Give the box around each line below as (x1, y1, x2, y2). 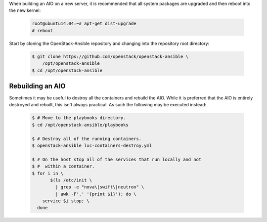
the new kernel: (9, 7, 41, 13)
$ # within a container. (32, 164, 95, 169)
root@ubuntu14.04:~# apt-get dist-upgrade (32, 21, 136, 27)
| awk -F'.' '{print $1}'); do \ (55, 191, 136, 197)
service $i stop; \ (42, 198, 90, 204)
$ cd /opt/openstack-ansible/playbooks (32, 122, 129, 128)
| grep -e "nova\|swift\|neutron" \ (55, 184, 144, 190)
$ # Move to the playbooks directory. (32, 115, 126, 121)
